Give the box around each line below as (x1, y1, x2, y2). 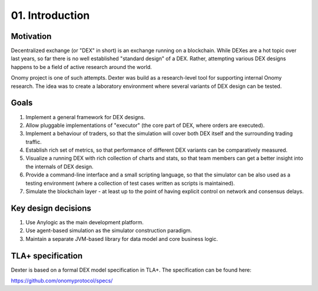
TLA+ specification (11, 251, 82, 261)
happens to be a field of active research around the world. (11, 63, 153, 70)
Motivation (11, 31, 52, 41)
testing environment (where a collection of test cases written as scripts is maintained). (25, 179, 235, 187)
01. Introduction (11, 9, 90, 22)
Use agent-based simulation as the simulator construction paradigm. (25, 227, 193, 234)
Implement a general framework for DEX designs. (25, 113, 145, 120)
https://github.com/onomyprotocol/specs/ (11, 277, 113, 285)
